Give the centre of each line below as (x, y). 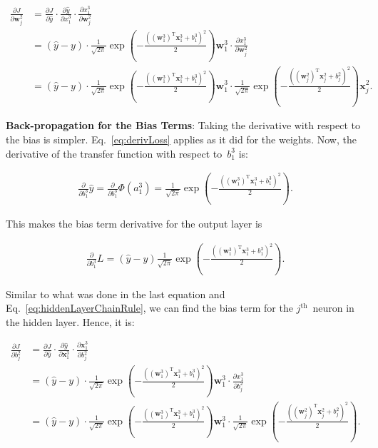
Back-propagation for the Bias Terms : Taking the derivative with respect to (183, 125)
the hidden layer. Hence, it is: (70, 321)
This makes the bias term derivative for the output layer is (134, 224)
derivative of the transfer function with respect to (114, 153)
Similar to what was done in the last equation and (116, 294)
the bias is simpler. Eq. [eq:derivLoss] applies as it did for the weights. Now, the (181, 139)
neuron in (333, 308)
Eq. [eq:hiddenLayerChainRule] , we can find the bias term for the (149, 308)
